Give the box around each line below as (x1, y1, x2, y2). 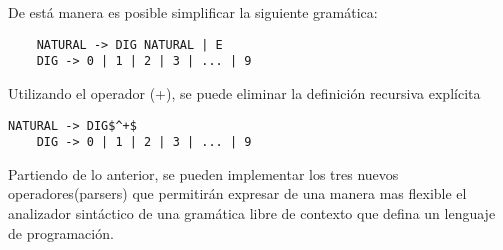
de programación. (8, 222, 114, 243)
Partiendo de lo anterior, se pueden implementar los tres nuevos (8, 163, 399, 184)
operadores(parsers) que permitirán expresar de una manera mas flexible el (8, 183, 467, 204)
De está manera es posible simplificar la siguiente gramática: (8, 2, 378, 22)
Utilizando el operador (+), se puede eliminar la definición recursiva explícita (8, 82, 481, 103)
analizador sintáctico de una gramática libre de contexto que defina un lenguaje (8, 203, 496, 223)
